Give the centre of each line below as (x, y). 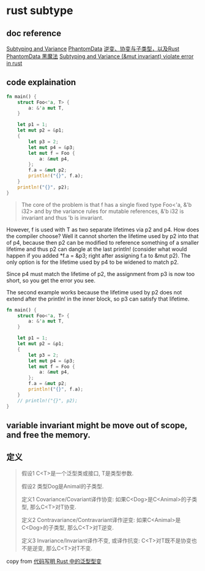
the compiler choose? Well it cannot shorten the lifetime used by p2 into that (102, 236)
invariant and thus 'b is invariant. (62, 217)
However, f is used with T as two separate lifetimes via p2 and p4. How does (103, 230)
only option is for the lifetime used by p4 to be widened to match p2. (93, 262)
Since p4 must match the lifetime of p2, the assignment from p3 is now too (100, 274)
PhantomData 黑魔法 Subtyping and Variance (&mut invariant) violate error (100, 56)
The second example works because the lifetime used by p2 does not (94, 292)
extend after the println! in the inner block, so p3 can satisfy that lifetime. (98, 299)
